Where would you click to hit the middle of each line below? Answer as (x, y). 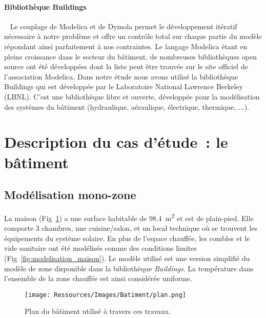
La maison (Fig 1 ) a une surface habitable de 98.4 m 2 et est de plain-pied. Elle (129, 217)
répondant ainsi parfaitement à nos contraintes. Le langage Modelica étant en (126, 46)
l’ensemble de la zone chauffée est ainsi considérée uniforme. (98, 278)
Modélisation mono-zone (70, 195)
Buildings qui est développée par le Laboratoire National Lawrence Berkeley (124, 86)
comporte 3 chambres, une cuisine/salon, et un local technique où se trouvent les (131, 228)
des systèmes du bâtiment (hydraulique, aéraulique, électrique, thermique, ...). (127, 106)
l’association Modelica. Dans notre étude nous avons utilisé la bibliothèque (121, 76)
